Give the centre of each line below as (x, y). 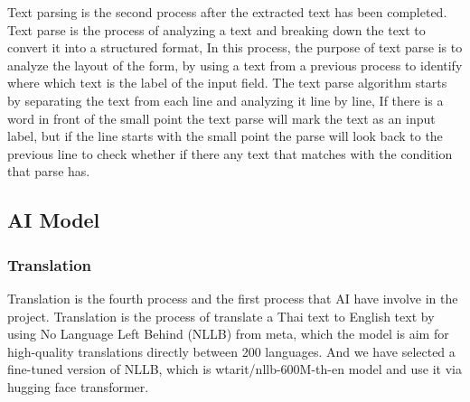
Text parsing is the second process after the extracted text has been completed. (227, 12)
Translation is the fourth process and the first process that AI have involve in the (233, 298)
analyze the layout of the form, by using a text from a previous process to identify (235, 65)
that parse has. (49, 171)
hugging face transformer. (78, 386)
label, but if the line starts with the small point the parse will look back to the (225, 136)
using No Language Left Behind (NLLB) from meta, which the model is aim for (228, 334)
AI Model (54, 220)
